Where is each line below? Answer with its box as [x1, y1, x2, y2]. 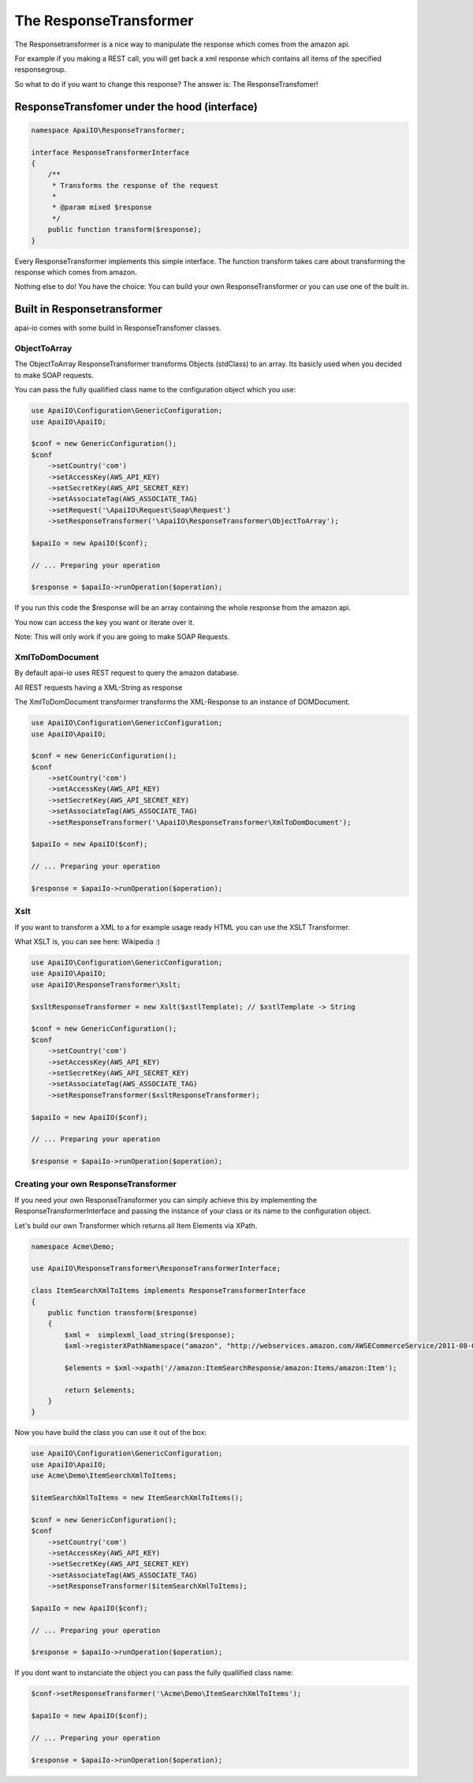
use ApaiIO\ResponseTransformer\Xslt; [31, 980, 181, 989]
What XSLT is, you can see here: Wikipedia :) [14, 937, 161, 946]
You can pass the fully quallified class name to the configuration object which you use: [14, 385, 296, 395]
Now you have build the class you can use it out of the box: [14, 1428, 207, 1437]
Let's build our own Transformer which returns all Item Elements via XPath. [14, 1220, 258, 1230]
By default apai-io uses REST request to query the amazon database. [14, 668, 240, 678]
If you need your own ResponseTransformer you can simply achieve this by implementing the [14, 1195, 318, 1204]
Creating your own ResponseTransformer [14, 1178, 177, 1189]
